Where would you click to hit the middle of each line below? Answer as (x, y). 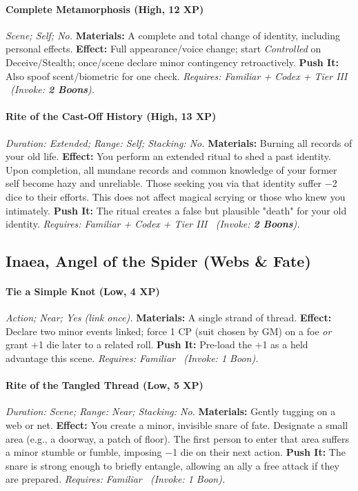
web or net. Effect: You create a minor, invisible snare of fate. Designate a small (177, 425)
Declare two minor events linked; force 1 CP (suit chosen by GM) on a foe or (169, 331)
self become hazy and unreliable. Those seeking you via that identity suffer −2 (171, 183)
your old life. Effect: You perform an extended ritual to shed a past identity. (168, 156)
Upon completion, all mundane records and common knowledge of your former (171, 169)
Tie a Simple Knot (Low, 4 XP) (83, 291)
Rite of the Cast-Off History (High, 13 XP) (111, 116)
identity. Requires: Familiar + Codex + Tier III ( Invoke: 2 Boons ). (153, 224)
